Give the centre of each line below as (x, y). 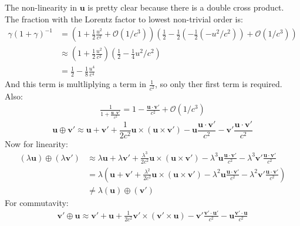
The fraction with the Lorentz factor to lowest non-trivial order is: (124, 19)
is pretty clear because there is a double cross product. (186, 7)
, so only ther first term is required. (218, 84)
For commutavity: (37, 202)
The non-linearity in (41, 7)
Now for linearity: (36, 143)
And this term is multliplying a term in (75, 84)
